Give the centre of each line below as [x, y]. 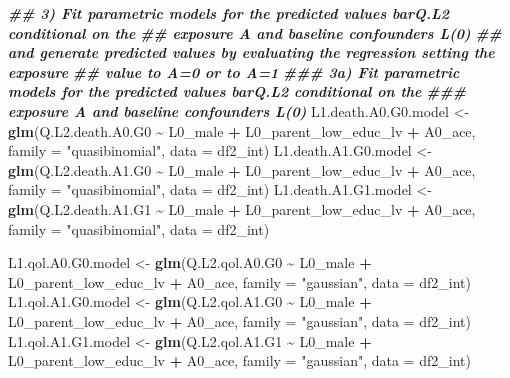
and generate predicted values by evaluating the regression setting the [251, 52]
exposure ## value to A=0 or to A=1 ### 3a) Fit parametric [234, 71]
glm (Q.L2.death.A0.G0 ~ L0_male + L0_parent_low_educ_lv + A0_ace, [242, 130]
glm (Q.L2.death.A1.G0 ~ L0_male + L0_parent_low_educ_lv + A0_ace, [242, 169]
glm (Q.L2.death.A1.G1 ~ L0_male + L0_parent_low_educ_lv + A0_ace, [242, 208]
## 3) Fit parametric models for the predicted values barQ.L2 [228, 13]
